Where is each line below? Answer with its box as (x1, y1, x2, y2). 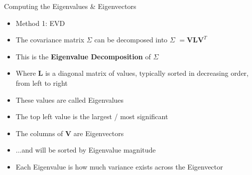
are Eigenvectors (73, 128, 124, 138)
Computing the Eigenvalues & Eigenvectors (4, 1, 136, 11)
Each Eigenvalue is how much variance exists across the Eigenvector (15, 161, 223, 172)
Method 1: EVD (15, 17, 65, 28)
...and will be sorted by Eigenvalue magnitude (15, 145, 156, 155)
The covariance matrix (15, 34, 85, 45)
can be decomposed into (94, 34, 168, 45)
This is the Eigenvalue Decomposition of (15, 51, 151, 61)
